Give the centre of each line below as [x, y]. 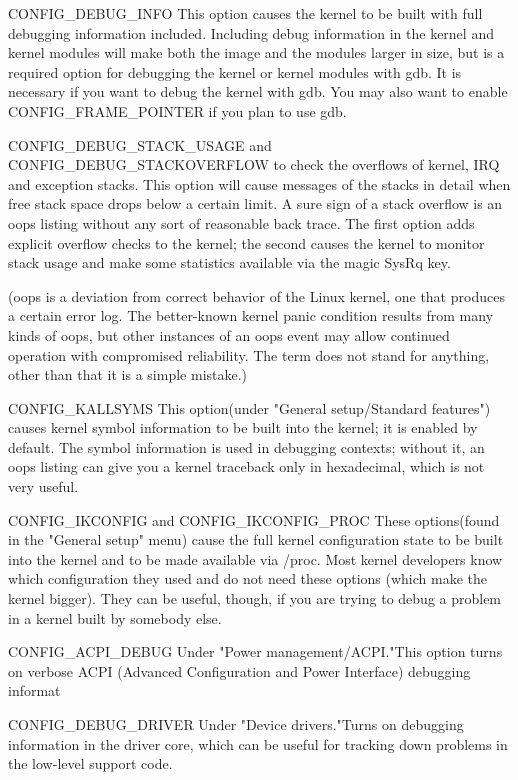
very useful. [43, 486]
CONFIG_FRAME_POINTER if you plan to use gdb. [177, 110]
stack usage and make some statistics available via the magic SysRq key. [229, 262]
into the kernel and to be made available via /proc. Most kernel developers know [255, 558]
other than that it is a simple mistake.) [128, 374]
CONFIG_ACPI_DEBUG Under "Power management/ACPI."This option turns [255, 651]
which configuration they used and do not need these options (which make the [247, 578]
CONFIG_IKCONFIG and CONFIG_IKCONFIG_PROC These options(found [254, 519]
